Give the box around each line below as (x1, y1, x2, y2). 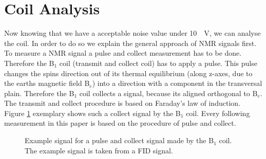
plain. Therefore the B (4, 87, 74, 98)
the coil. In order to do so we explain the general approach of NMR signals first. (4, 37, 257, 48)
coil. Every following (186, 107, 250, 118)
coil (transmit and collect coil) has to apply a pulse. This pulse (59, 57, 257, 68)
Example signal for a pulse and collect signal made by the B (25, 135, 214, 146)
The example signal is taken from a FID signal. (25, 145, 173, 155)
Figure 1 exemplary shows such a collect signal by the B (4, 107, 181, 118)
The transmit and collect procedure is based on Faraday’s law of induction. (4, 98, 240, 108)
